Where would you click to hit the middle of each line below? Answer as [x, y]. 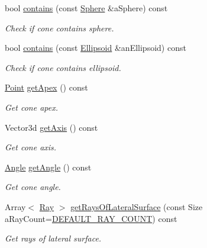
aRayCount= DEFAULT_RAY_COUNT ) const [91, 218]
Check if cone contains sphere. [59, 28]
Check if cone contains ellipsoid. [63, 67]
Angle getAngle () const [48, 167]
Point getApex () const [46, 87]
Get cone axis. [31, 147]
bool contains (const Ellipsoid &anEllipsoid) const [96, 48]
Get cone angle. [33, 187]
